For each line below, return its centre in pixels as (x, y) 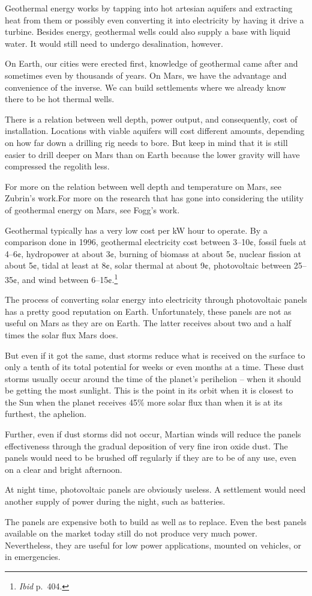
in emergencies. (33, 557)
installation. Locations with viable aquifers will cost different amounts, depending (155, 131)
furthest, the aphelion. (46, 414)
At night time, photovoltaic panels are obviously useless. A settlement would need (155, 489)
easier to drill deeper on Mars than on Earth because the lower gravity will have (152, 154)
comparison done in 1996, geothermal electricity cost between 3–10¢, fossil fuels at (156, 242)
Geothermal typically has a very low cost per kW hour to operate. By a (136, 230)
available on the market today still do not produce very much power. (131, 533)
